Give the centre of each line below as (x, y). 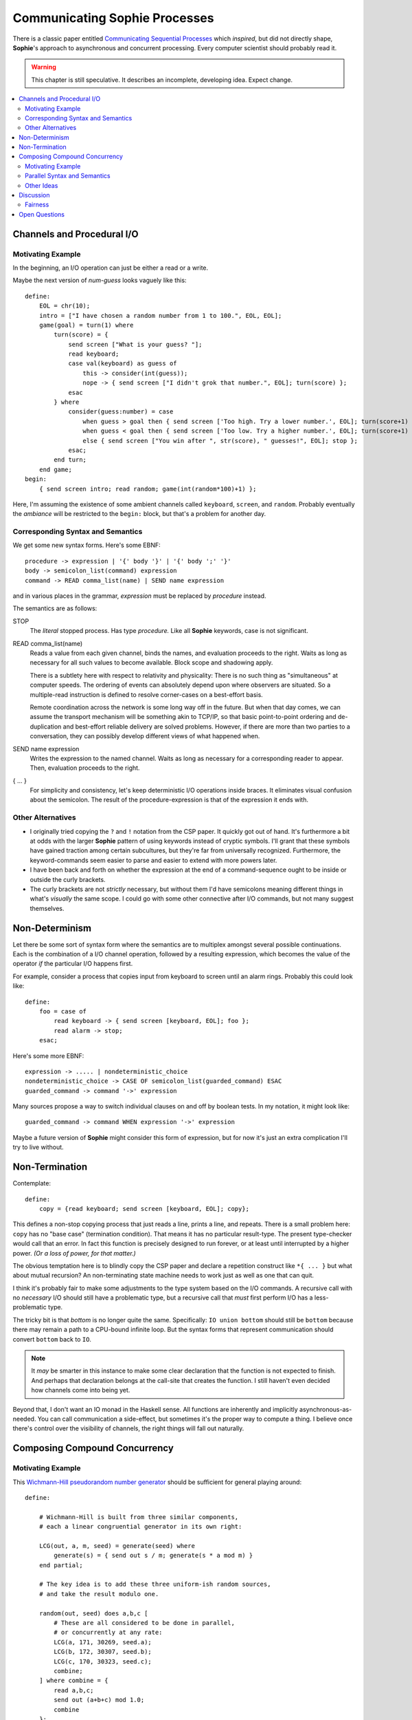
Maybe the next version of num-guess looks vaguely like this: (100, 280)
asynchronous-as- (325, 1409)
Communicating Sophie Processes (113, 18)
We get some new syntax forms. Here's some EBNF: (87, 545)
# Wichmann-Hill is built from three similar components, (139, 1517)
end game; (55, 469)
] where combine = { (73, 1681)
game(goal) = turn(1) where (86, 325)
